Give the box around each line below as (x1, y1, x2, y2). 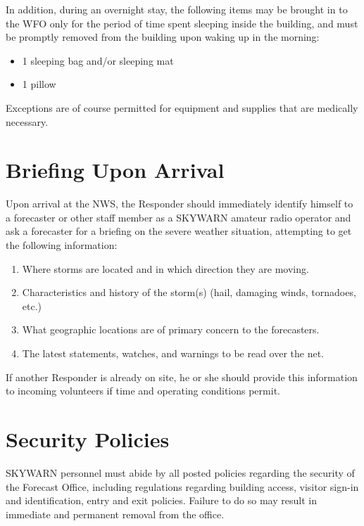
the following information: (6, 238, 118, 252)
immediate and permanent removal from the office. (6, 506, 225, 521)
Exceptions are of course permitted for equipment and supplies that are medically (6, 100, 358, 115)
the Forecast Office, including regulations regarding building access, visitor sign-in (6, 479, 359, 494)
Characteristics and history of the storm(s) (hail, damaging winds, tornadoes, (22, 285, 356, 300)
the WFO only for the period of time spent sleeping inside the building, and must (6, 15, 358, 30)
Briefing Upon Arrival (6, 155, 225, 184)
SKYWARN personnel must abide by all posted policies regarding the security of (6, 465, 355, 480)
